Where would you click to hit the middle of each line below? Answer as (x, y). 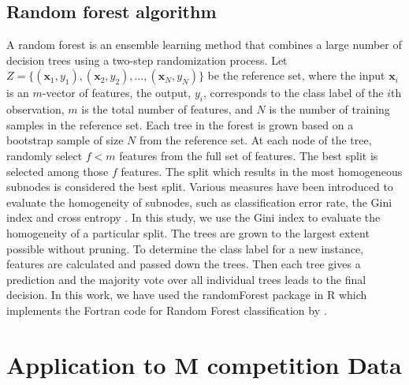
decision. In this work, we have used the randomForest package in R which (187, 295)
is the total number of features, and (167, 109)
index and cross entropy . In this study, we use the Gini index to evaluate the (193, 217)
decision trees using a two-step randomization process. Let (147, 60)
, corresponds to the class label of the (293, 93)
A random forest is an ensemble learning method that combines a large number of (204, 45)
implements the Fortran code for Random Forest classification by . (167, 310)
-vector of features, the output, (117, 93)
